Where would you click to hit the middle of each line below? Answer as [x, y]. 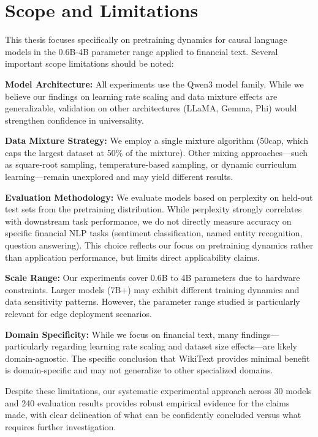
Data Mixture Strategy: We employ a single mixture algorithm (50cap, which [157, 140]
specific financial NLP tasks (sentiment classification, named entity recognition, [154, 233]
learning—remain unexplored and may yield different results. [119, 177]
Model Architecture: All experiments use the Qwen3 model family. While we [154, 84]
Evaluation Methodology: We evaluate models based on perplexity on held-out [159, 197]
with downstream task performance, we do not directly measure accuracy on [148, 221]
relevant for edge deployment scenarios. [78, 313]
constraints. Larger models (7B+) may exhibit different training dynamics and [152, 289]
